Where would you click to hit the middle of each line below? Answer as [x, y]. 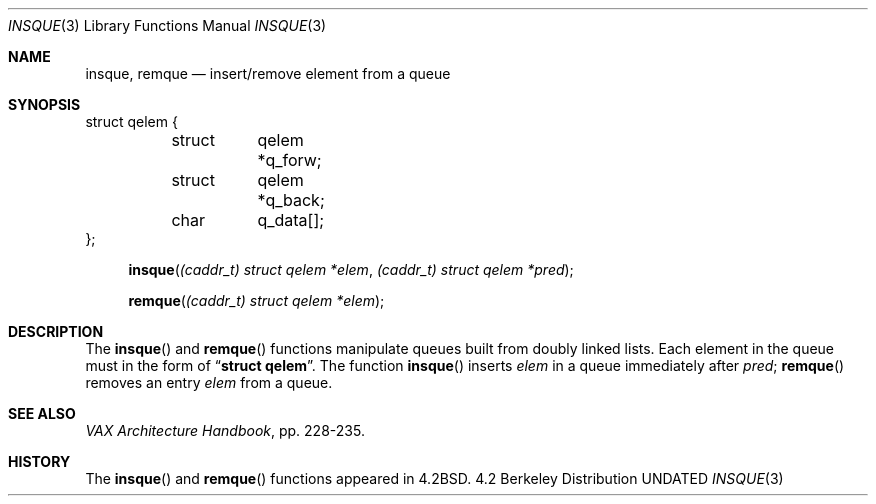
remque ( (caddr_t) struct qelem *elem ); [256, 300]
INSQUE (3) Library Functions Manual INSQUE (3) [167, 25]
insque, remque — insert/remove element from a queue [268, 73]
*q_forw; [289, 160]
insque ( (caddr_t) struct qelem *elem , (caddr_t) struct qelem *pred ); [351, 269]
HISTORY [39, 461]
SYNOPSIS [44, 104]
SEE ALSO [42, 413]
